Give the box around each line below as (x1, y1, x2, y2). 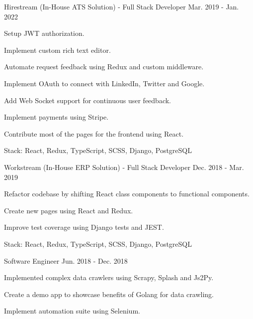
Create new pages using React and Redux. (4, 205, 133, 215)
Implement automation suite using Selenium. (4, 306, 140, 316)
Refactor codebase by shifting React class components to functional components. (4, 188, 250, 199)
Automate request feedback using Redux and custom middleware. (4, 61, 204, 72)
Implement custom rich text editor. (4, 44, 111, 55)
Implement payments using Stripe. (4, 112, 109, 122)
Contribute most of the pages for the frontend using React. (4, 128, 184, 139)
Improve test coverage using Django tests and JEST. (4, 222, 164, 232)
